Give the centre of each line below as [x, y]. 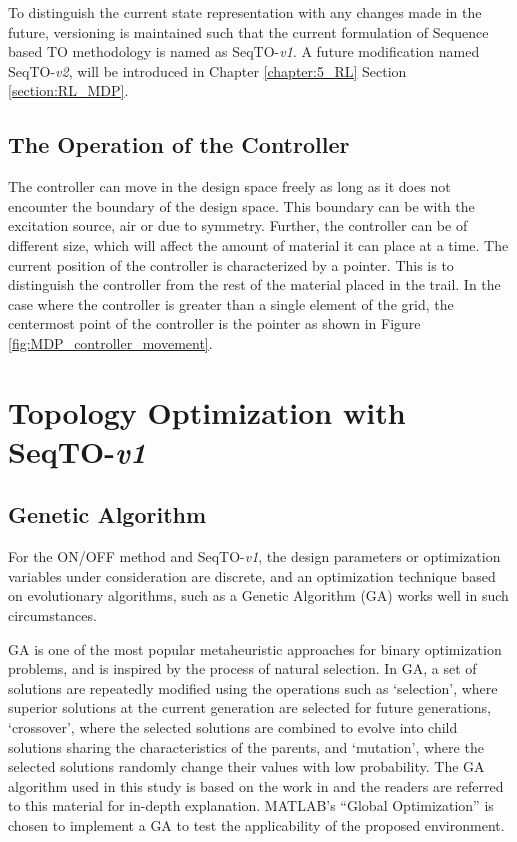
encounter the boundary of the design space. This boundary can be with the [241, 205]
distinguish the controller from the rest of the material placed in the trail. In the [254, 284]
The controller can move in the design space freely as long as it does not [229, 186]
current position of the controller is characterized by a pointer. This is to [231, 264]
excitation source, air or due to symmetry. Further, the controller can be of [238, 225]
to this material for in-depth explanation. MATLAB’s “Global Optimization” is [251, 805]
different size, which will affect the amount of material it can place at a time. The [258, 244]
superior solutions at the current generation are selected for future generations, [249, 707]
